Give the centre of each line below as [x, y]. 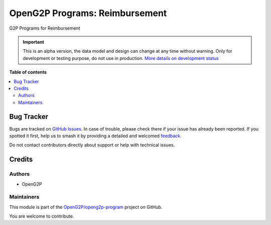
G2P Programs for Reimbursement [45, 28]
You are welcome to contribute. [42, 216]
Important [34, 42]
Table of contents [28, 72]
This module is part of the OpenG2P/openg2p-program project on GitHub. [86, 207]
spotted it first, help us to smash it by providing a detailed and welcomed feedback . [95, 136]
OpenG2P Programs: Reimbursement [88, 13]
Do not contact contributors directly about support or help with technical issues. [92, 145]
